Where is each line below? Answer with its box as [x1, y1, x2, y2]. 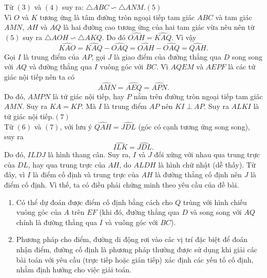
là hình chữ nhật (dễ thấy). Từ [158, 159, 256, 170]
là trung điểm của [23, 51, 80, 62]
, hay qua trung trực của [28, 159, 106, 170]
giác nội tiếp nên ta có [4, 71, 74, 82]
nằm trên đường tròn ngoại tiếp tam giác [133, 90, 263, 101]
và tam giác [215, 11, 252, 22]
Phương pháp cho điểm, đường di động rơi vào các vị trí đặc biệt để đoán [16, 234, 248, 245]
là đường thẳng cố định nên [155, 169, 242, 180]
